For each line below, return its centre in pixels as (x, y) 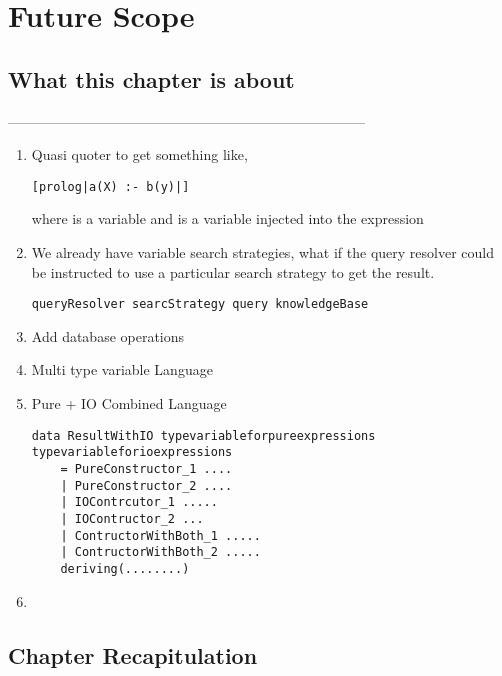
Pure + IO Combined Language (129, 403)
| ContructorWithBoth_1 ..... (160, 535)
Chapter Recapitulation (133, 654)
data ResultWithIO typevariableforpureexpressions (203, 435)
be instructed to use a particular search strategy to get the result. (233, 271)
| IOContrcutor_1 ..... (139, 502)
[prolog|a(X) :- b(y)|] (110, 186)
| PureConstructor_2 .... (146, 485)
